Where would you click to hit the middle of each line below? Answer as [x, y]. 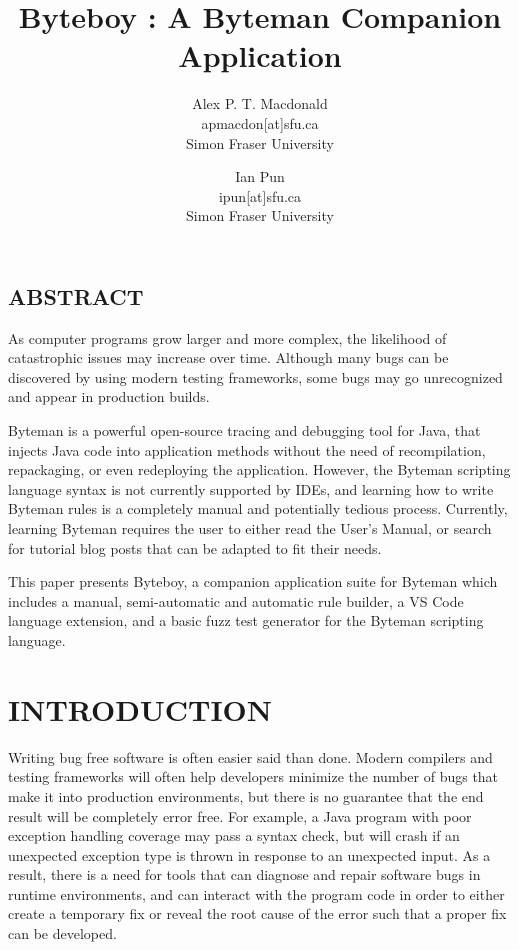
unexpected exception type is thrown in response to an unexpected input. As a [249, 854]
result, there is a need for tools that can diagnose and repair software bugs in [244, 874]
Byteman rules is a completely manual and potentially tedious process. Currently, [258, 508]
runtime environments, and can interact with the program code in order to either [256, 893]
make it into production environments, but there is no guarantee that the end [246, 795]
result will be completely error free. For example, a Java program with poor [240, 815]
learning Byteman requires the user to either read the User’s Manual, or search [250, 528]
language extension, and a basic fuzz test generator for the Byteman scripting [246, 620]
